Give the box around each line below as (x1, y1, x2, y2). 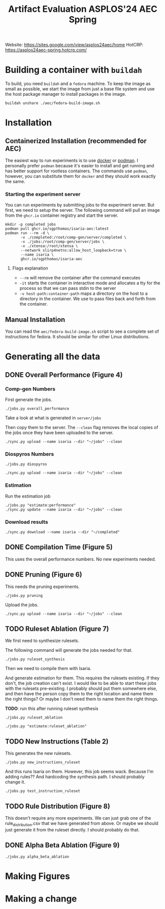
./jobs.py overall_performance (5, 406, 69, 411)
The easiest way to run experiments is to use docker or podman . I (5, 158, 138, 163)
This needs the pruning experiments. (5, 584, 80, 590)
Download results (5, 518, 48, 525)
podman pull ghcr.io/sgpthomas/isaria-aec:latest (5, 226, 109, 232)
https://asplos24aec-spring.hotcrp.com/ (5, 47, 87, 53)
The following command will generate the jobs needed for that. (5, 647, 133, 653)
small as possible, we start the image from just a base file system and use (5, 86, 155, 92)
